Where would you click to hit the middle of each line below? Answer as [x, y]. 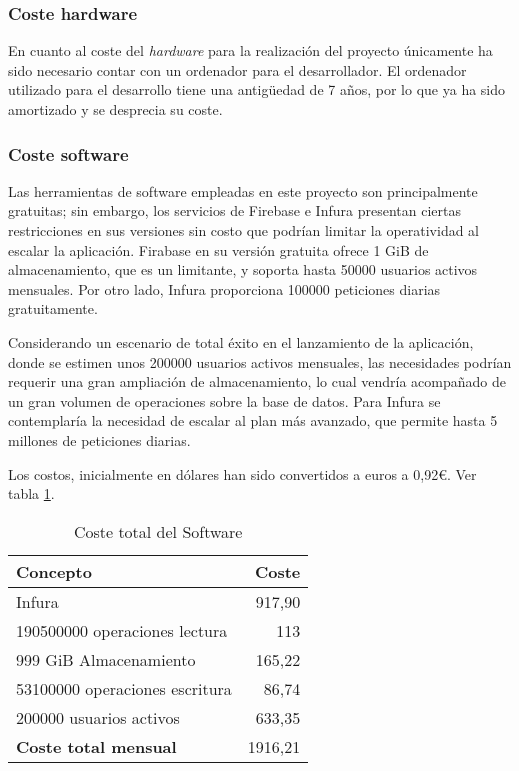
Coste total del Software [158, 531]
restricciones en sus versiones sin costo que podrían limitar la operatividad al [244, 230]
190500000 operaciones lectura [122, 630]
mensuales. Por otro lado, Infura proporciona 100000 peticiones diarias [224, 288]
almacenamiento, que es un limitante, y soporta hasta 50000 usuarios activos [243, 269]
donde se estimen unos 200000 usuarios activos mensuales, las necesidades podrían [260, 361]
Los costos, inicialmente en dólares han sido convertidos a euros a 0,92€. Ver [242, 473]
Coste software [68, 153]
